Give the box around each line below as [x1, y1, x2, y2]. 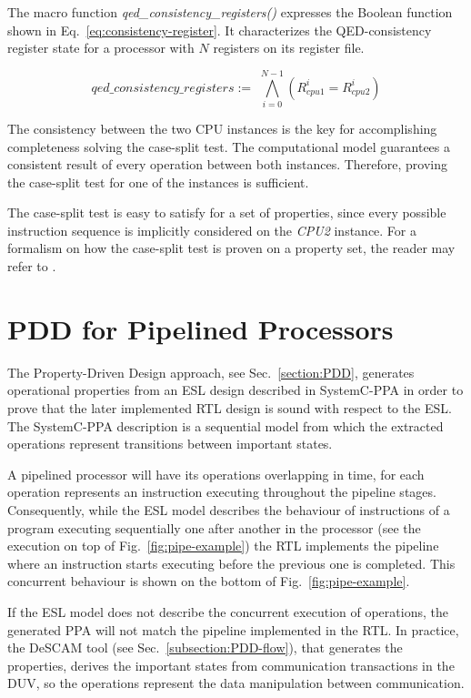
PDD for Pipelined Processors [7, 309, 394, 347]
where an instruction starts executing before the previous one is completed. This [7, 553, 456, 572]
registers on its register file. [213, 38, 365, 57]
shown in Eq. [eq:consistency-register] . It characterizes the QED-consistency [7, 20, 432, 39]
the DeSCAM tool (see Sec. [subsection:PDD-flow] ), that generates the [7, 638, 403, 657]
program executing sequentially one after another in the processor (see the [7, 518, 421, 537]
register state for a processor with [7, 38, 195, 57]
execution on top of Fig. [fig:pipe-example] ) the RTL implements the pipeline [7, 536, 439, 555]
